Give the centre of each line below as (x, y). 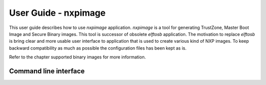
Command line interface (47, 71)
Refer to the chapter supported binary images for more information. (78, 57)
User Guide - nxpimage (57, 13)
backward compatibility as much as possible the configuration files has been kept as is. (98, 48)
